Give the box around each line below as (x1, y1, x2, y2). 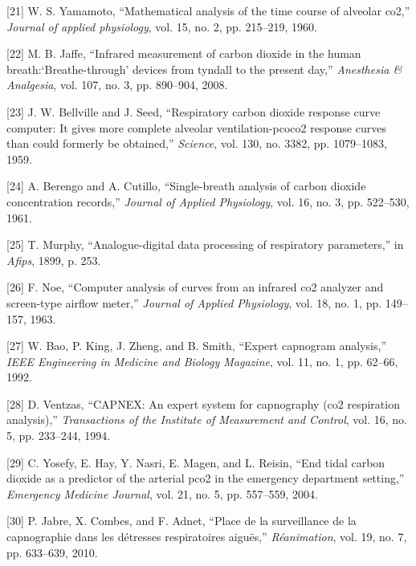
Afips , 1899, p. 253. (6, 251, 101, 268)
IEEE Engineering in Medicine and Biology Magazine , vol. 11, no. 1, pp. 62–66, (6, 352, 398, 369)
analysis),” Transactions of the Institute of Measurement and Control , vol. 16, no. (6, 411, 407, 428)
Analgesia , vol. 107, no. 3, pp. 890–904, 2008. (6, 76, 228, 93)
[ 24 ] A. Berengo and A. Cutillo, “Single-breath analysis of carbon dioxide (6, 177, 366, 194)
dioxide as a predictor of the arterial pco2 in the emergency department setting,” (6, 470, 405, 487)
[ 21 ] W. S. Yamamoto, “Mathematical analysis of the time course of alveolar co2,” (6, 2, 410, 18)
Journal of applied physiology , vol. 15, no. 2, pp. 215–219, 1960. (6, 18, 317, 35)
